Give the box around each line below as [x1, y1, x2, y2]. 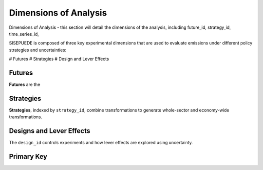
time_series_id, [9, 31, 39, 37]
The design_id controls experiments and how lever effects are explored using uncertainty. [9, 140, 193, 146]
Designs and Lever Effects [9, 127, 91, 135]
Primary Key [9, 152, 47, 161]
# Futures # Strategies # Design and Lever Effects [9, 56, 109, 62]
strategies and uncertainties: [9, 47, 67, 53]
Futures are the [9, 82, 40, 87]
